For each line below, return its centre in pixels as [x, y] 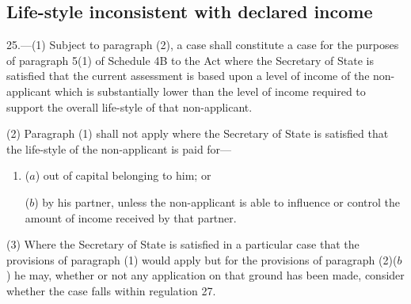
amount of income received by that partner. [131, 217]
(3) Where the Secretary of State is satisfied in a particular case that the [183, 244]
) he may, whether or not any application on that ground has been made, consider [205, 275]
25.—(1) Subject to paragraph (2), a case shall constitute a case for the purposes [203, 45]
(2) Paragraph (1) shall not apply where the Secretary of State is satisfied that [198, 133]
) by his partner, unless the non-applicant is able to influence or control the [217, 201]
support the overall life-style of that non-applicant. [129, 106]
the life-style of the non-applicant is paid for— [119, 148]
